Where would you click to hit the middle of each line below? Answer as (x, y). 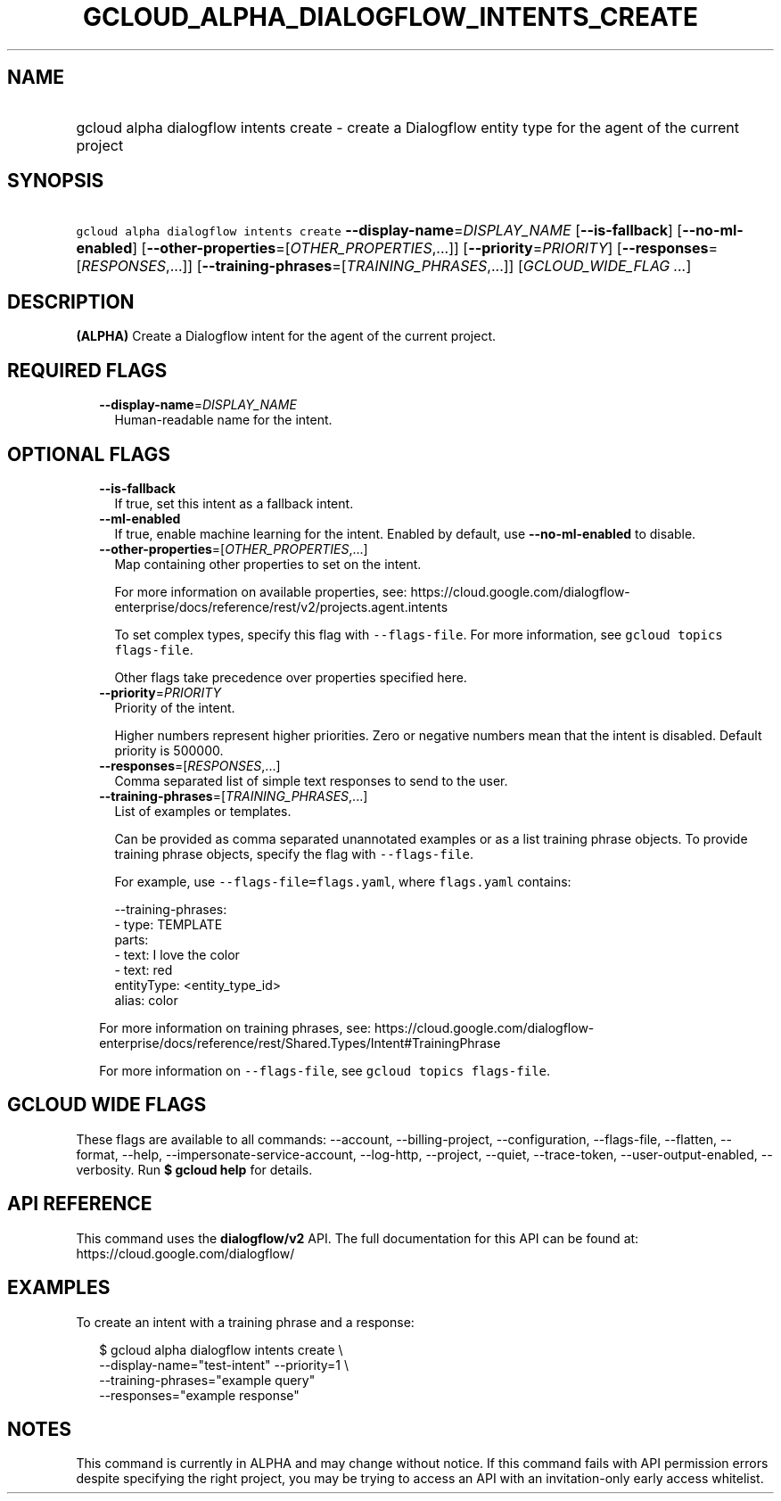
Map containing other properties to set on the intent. (268, 564)
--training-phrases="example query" (207, 1380)
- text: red (144, 969)
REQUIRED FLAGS (87, 370)
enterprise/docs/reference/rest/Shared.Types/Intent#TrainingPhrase (300, 1043)
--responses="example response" (199, 1395)
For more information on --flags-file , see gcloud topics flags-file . (325, 1070)
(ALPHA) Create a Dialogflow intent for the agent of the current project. (286, 336)
